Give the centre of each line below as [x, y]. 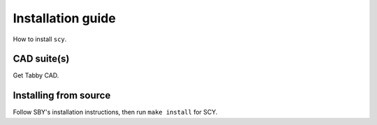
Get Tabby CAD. [36, 75]
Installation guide [65, 18]
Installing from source [62, 95]
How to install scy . [40, 39]
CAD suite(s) [41, 59]
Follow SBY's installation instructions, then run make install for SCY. [115, 112]
